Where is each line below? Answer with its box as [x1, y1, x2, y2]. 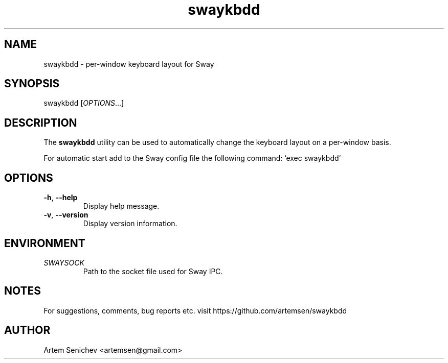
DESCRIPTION [4, 116, 77, 129]
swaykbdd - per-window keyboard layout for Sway [43, 59, 214, 68]
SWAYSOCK [43, 258, 84, 267]
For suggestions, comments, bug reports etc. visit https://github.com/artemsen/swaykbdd [43, 306, 347, 315]
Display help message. [83, 202, 160, 211]
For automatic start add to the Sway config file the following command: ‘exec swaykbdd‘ [43, 154, 341, 163]
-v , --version [43, 210, 88, 220]
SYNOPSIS [4, 77, 60, 90]
